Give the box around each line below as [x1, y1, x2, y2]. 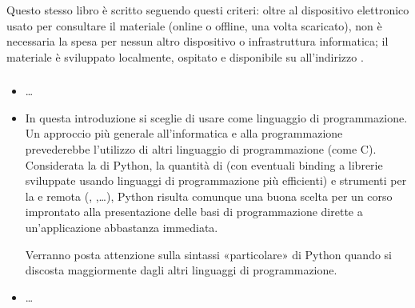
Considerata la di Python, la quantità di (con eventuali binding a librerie [25, 156, 383, 173]
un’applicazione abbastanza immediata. [25, 219, 218, 236]
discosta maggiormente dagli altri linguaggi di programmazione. [25, 262, 337, 278]
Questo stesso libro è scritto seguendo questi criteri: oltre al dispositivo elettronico [6, 2, 409, 18]
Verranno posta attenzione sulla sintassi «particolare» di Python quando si [25, 246, 393, 262]
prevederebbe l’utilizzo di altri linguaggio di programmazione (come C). [25, 141, 377, 158]
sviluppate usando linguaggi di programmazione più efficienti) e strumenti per [25, 172, 407, 189]
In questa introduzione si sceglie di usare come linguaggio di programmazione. [25, 109, 408, 126]
